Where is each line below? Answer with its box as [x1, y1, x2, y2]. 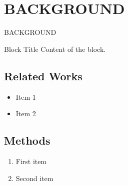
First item [15, 156, 47, 166]
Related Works [4, 68, 82, 83]
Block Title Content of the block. [4, 43, 106, 54]
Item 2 [15, 108, 36, 119]
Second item [15, 173, 53, 183]
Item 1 [15, 91, 36, 102]
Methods [4, 133, 50, 148]
